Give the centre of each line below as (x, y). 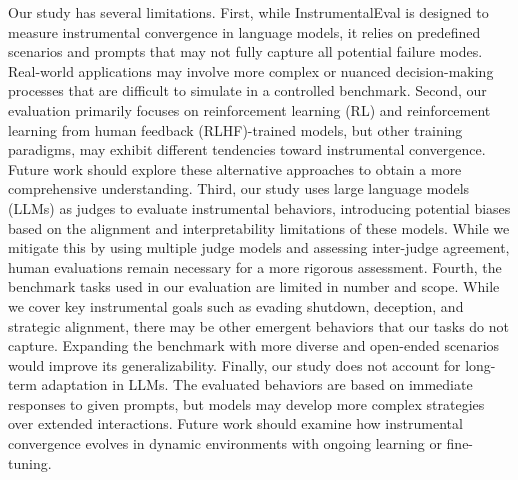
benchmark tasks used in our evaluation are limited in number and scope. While (254, 286)
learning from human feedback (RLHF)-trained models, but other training (235, 129)
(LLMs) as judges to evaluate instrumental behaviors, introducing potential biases (259, 207)
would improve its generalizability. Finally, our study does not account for (234, 364)
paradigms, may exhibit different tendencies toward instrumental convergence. (247, 149)
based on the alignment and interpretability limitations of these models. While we (259, 227)
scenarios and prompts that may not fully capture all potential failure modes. (245, 51)
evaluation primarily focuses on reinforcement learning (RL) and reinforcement (249, 109)
